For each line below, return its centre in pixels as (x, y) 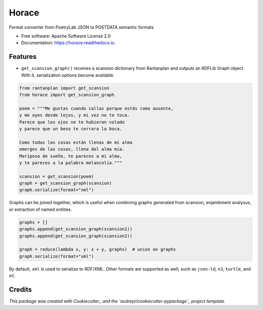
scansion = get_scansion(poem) (57, 176)
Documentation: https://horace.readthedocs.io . (68, 43)
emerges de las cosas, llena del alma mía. (72, 149)
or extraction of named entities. (41, 209)
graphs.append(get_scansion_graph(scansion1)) (76, 229)
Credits (20, 289)
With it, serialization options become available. (68, 75)
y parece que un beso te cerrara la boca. (71, 129)
